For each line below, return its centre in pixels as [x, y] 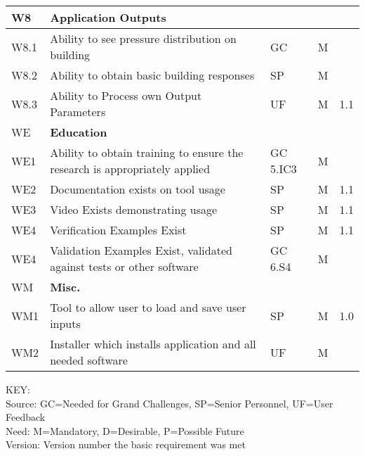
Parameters [78, 112]
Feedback [26, 417]
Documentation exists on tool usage [138, 189]
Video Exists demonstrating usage [134, 209]
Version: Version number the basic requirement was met [126, 444]
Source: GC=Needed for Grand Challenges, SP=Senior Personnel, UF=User [170, 403]
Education [79, 132]
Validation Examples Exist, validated [141, 250]
